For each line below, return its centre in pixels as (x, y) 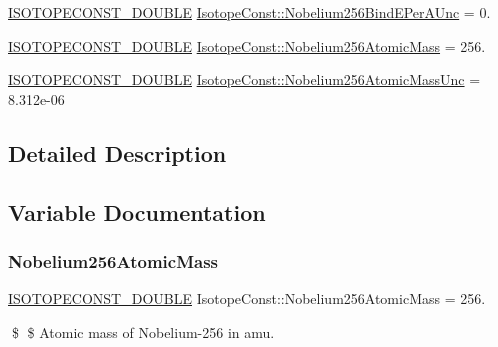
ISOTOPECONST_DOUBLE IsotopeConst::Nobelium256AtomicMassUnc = (244, 79)
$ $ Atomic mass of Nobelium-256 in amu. (143, 331)
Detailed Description (117, 152)
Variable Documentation (137, 211)
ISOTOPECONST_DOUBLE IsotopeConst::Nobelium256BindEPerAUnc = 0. (249, 12)
